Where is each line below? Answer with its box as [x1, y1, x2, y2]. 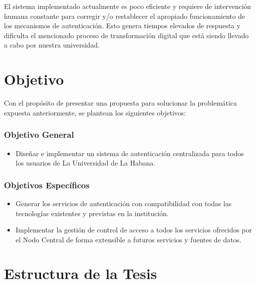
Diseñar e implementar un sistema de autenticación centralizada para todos [15, 148, 244, 158]
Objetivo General [4, 128, 74, 141]
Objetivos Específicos [4, 178, 90, 191]
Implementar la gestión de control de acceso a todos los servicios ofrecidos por [15, 225, 252, 235]
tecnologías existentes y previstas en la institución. [15, 208, 169, 218]
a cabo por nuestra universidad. [4, 40, 100, 50]
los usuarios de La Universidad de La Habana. [15, 158, 156, 168]
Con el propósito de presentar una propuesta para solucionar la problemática [4, 98, 237, 108]
